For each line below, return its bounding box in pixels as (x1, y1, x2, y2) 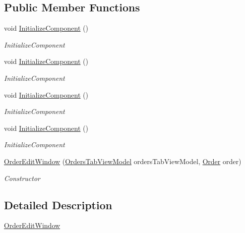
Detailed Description (4, 197, 113, 212)
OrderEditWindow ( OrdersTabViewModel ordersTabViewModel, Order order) (4, 156, 242, 166)
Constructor (4, 173, 40, 183)
